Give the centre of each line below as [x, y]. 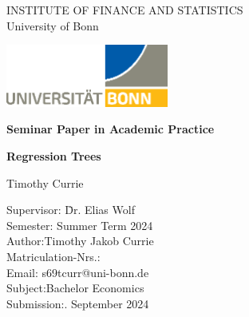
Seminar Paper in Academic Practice [111, 129]
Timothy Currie [45, 182]
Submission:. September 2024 [78, 303]
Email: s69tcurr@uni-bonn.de [78, 272]
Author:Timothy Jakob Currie [80, 241]
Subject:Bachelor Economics [75, 288]
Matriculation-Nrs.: [53, 256]
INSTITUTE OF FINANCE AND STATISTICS [125, 10]
